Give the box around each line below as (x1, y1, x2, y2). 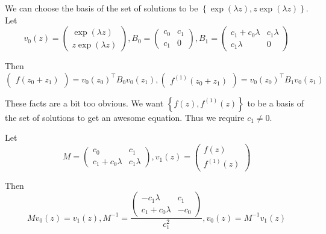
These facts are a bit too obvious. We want (5, 96, 164, 109)
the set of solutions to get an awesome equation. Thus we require (5, 111, 245, 123)
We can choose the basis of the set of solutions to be (5, 2, 198, 14)
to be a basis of (247, 96, 304, 109)
